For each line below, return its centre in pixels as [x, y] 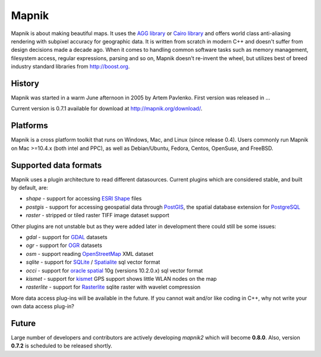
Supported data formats [56, 165]
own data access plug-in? [43, 306]
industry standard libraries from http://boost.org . [70, 67]
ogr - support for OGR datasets [64, 245]
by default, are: [30, 188]
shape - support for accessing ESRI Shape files [84, 199]
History [25, 83]
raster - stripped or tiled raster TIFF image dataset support [97, 215]
